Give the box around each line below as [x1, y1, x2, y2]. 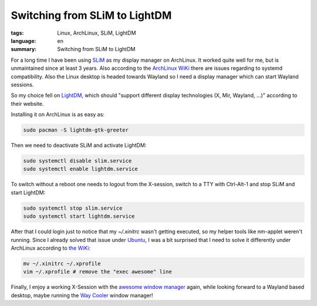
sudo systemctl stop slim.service [23, 204, 123, 211]
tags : [11, 29, 24, 36]
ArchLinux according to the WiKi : [11, 244, 91, 251]
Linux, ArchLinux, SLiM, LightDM [57, 29, 136, 36]
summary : [11, 46, 37, 53]
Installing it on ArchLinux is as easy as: [11, 111, 105, 118]
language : [11, 37, 36, 44]
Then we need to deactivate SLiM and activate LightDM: [11, 142, 147, 149]
